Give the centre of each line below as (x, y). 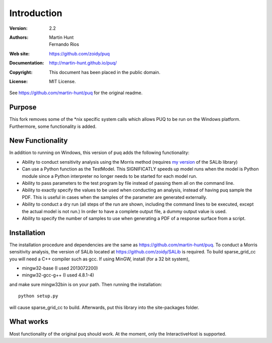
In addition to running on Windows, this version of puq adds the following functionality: (99, 153)
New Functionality (39, 141)
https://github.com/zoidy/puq (80, 53)
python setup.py (38, 296)
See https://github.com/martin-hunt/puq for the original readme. (76, 93)
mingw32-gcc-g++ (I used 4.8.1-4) (58, 275)
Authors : (19, 37)
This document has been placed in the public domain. (105, 72)
